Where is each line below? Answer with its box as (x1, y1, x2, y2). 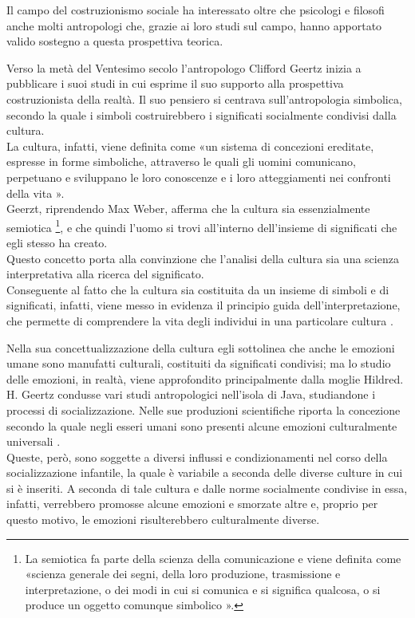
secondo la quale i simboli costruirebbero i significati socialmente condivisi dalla (6, 106, 397, 123)
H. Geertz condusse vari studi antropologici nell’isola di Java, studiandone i (6, 386, 376, 403)
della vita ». (6, 184, 65, 201)
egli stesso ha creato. (6, 234, 108, 250)
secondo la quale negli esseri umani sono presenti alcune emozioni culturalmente (6, 417, 397, 434)
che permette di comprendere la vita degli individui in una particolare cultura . (6, 312, 393, 329)
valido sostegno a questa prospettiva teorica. (6, 33, 223, 49)
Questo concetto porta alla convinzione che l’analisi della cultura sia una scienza (6, 250, 399, 266)
